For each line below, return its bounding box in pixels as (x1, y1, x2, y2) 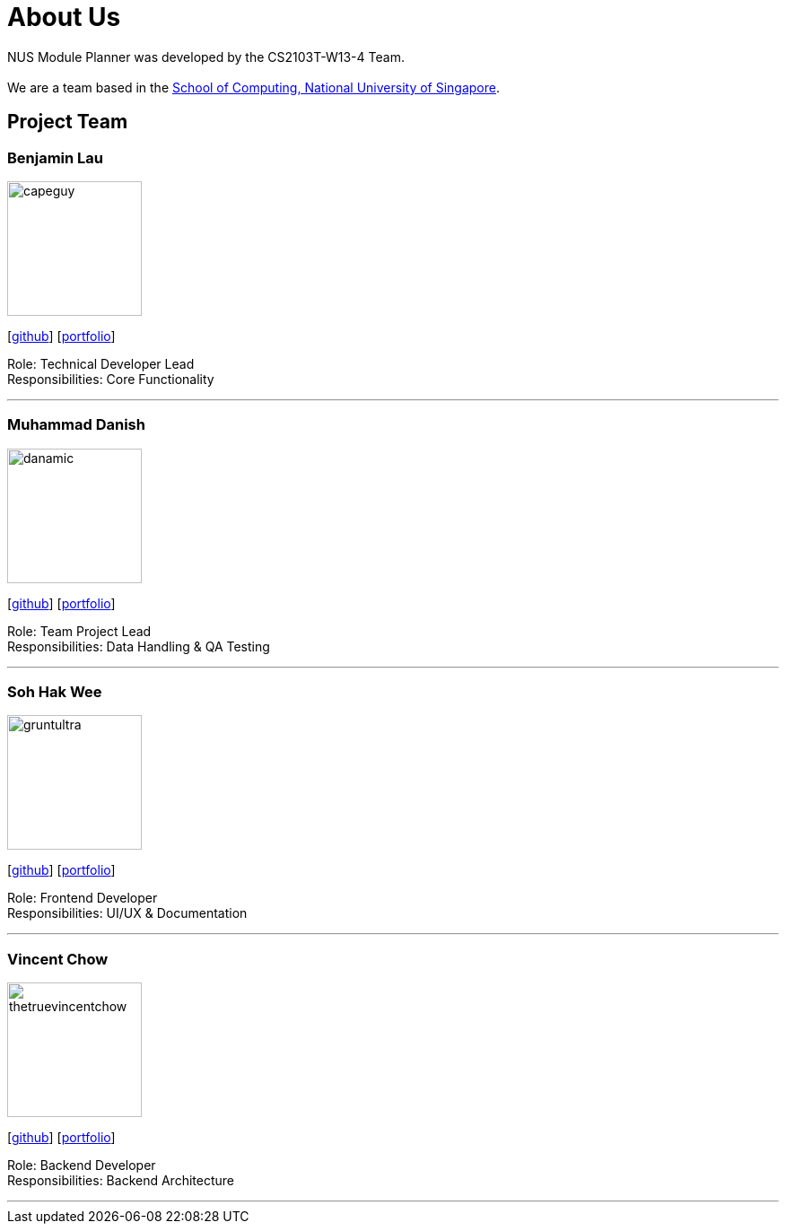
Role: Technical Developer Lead (7, 355, 195, 371)
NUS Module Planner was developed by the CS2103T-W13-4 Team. (7, 48, 405, 65)
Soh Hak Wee (7, 683, 102, 702)
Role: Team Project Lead (7, 623, 152, 639)
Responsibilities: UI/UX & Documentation (7, 905, 248, 921)
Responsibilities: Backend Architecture (7, 1173, 234, 1189)
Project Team (7, 110, 128, 134)
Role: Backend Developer (7, 1157, 156, 1174)
